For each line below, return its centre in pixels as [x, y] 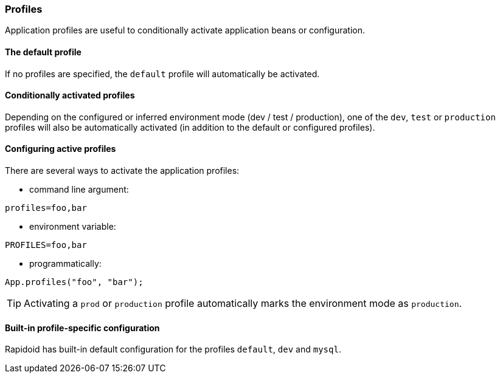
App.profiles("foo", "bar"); [74, 282]
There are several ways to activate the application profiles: [122, 171]
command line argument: [79, 190]
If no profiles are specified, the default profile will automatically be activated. [162, 74]
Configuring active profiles [61, 149]
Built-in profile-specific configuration [82, 328]
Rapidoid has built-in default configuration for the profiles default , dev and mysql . [173, 349]
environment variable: [73, 227]
